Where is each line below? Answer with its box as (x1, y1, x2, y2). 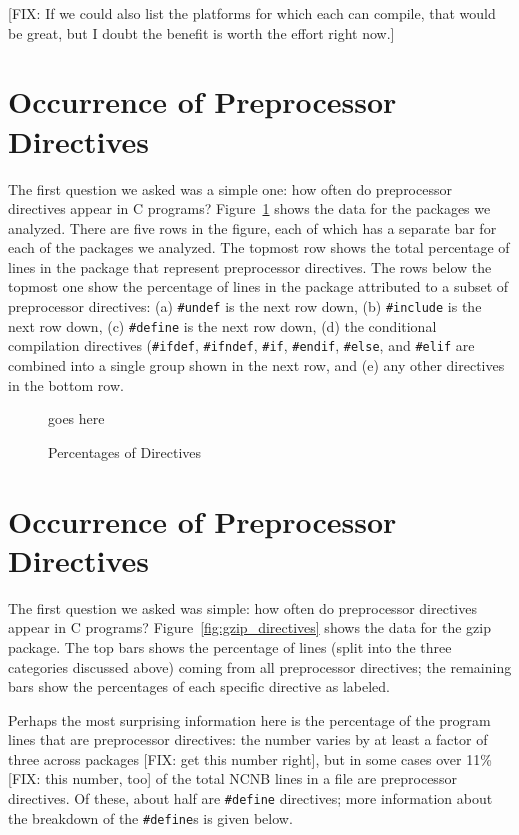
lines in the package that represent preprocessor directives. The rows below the (8, 256, 492, 277)
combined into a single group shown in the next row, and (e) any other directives (8, 355, 505, 376)
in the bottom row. (8, 374, 124, 395)
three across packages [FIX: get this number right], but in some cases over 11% (8, 748, 492, 769)
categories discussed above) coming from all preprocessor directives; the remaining (8, 656, 512, 677)
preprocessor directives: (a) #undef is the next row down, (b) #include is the (8, 296, 482, 317)
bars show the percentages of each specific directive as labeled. (8, 676, 390, 697)
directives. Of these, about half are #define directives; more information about (8, 788, 493, 809)
